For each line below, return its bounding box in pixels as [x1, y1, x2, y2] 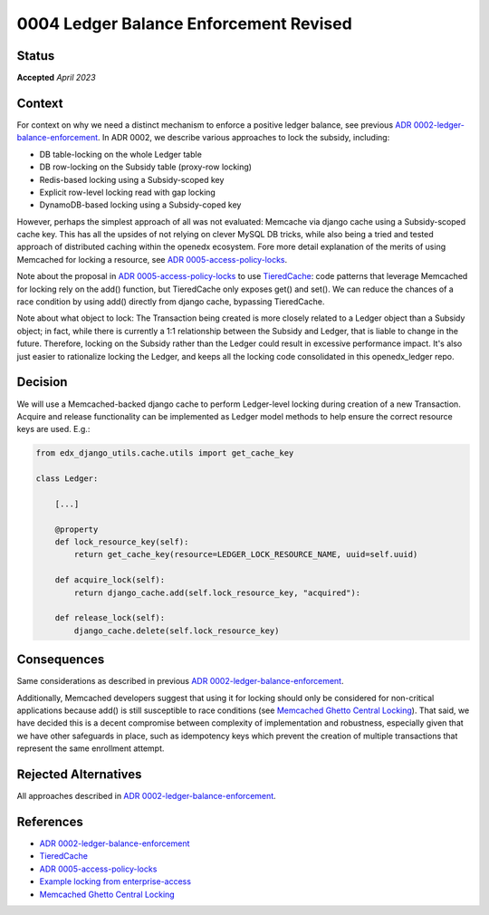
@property [54, 524, 99, 535]
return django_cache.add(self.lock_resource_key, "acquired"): [73, 587, 361, 598]
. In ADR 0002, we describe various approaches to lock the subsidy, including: [97, 132, 390, 143]
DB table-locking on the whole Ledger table [39, 149, 203, 159]
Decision [16, 374, 68, 390]
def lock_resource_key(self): [54, 537, 189, 547]
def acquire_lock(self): [54, 575, 166, 585]
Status [16, 48, 55, 63]
